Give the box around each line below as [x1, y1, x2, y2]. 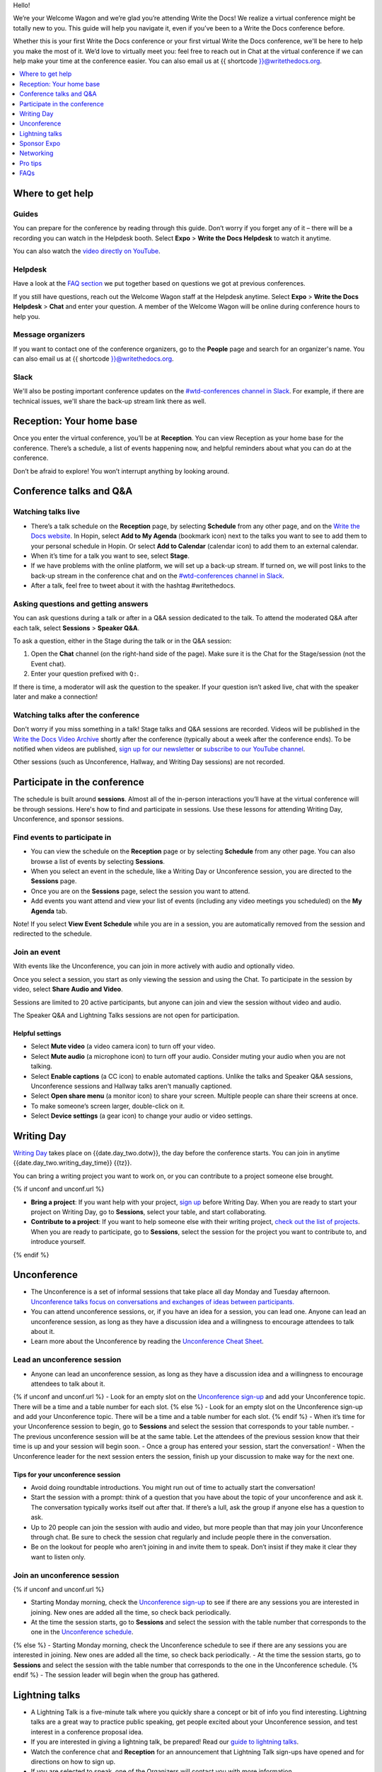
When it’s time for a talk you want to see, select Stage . [30, 551, 190, 560]
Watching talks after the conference [13, 710, 140, 719]
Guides [13, 209, 39, 219]
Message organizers [13, 330, 86, 340]
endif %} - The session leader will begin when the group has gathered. [13, 1671, 219, 1679]
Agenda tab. [30, 907, 68, 915]
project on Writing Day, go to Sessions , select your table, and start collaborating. [30, 1207, 267, 1216]
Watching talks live [13, 507, 81, 517]
